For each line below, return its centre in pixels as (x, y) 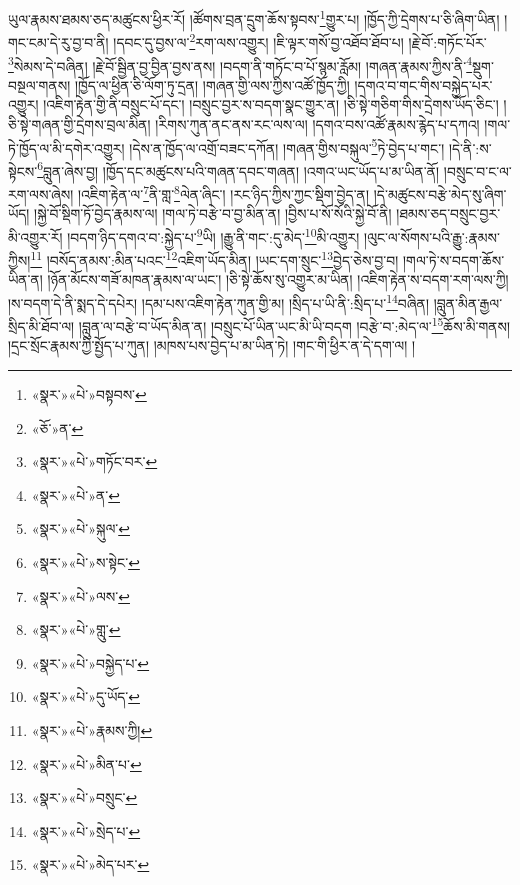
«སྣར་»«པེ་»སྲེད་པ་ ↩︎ (86, 830)
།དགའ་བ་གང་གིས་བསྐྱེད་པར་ (423, 84)
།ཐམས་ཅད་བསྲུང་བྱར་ (448, 213)
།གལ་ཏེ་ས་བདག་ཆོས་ (453, 259)
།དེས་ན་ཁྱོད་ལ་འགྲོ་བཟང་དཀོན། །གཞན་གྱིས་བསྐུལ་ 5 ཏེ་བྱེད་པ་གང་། (287, 146)
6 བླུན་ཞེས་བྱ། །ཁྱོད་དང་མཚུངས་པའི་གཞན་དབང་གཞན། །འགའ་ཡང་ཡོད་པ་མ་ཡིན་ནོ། (238, 169)
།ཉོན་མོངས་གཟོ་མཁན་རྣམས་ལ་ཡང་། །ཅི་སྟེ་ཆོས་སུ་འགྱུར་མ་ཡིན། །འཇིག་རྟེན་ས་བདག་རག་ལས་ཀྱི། (278, 279)
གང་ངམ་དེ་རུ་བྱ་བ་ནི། (58, 41)
